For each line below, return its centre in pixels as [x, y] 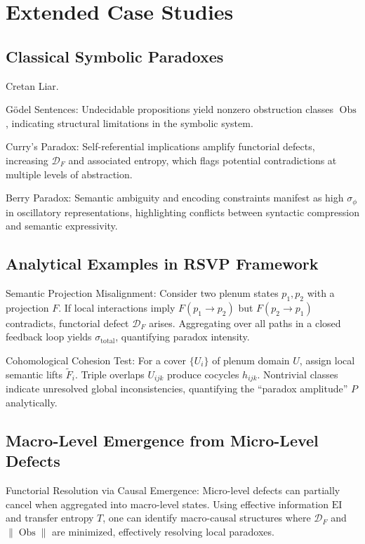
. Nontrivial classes [298, 374]
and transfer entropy [50, 518]
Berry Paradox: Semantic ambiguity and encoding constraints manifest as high [175, 198]
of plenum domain [251, 360]
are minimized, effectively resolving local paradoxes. [163, 531]
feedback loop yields [49, 337]
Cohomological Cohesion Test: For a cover [96, 360]
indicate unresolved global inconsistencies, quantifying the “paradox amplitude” [177, 389]
